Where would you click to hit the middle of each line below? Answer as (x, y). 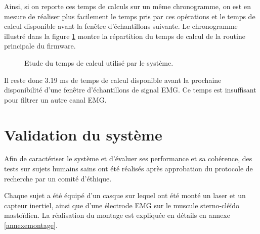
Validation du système (83, 134)
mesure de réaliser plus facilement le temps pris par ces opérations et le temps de (130, 16)
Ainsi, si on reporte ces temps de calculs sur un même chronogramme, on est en (127, 6)
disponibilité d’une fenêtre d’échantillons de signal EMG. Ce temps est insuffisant (130, 90)
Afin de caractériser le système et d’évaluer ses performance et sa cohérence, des (128, 158)
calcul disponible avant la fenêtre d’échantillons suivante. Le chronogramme (121, 26)
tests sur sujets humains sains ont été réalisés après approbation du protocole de (128, 169)
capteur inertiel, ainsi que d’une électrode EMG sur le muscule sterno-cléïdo (122, 205)
